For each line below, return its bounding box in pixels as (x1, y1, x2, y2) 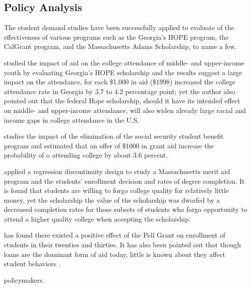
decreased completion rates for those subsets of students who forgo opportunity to (4, 204, 248, 214)
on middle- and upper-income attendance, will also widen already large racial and (4, 105, 246, 115)
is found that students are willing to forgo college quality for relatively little (4, 185, 229, 195)
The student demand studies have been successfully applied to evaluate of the (4, 22, 235, 32)
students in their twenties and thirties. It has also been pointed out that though (4, 240, 241, 250)
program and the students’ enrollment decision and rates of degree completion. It (4, 176, 245, 186)
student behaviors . (4, 258, 61, 269)
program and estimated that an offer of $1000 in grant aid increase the (4, 140, 214, 150)
